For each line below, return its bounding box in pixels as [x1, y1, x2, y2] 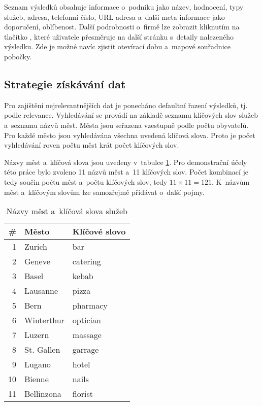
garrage [72, 344, 99, 356]
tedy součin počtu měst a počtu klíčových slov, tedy [4, 176, 168, 187]
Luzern [24, 329, 49, 341]
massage [72, 329, 102, 341]
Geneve [24, 255, 50, 267]
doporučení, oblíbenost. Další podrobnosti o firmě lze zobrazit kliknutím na [4, 21, 240, 32]
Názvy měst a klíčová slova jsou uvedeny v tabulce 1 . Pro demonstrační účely [4, 156, 247, 167]
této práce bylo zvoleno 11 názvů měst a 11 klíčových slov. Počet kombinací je [4, 166, 248, 177]
